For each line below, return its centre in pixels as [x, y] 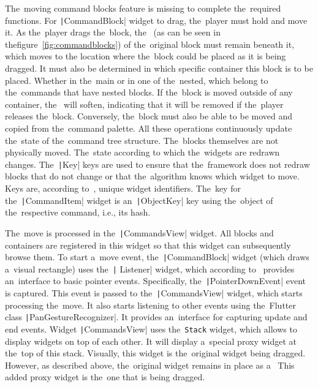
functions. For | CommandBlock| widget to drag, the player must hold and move [156, 20]
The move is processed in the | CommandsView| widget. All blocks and [139, 232]
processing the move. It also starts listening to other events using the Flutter [150, 305]
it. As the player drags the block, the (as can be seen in [113, 32]
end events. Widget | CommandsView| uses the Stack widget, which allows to [151, 329]
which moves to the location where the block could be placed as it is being [146, 56]
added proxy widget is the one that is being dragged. [105, 377]
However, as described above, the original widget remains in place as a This [150, 365]
